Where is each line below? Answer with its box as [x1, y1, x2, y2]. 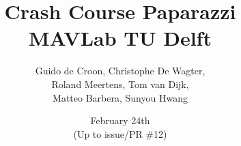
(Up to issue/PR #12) [73, 126, 167, 141]
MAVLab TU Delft [29, 24, 212, 52]
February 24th [90, 113, 150, 128]
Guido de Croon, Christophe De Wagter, [35, 63, 205, 78]
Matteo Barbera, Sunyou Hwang [53, 90, 188, 104]
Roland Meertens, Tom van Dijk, [51, 76, 189, 91]
